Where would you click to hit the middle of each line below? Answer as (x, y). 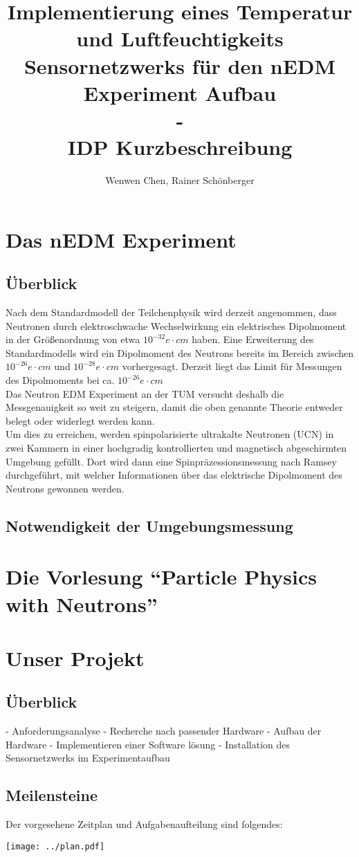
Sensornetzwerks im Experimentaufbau (88, 758)
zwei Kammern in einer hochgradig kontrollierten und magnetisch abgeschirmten (176, 447)
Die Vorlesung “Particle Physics (161, 577)
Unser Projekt (75, 657)
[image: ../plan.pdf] (55, 846)
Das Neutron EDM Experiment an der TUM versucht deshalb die (145, 393)
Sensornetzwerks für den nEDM (180, 65)
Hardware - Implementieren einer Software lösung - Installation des (148, 744)
